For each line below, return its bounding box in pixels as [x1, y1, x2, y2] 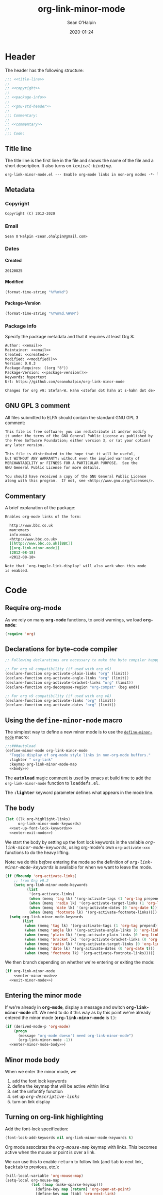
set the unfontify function [12, 1088, 63, 1094]
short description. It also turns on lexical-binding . [5, 162, 113, 169]
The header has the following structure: [5, 67, 84, 73]
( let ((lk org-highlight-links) [5, 817, 70, 822]
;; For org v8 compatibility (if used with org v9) [5, 667, 112, 672]
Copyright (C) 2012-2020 [5, 211, 55, 216]
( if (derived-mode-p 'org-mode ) [5, 1024, 70, 1029]
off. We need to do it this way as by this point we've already [32, 1009, 151, 1015]
